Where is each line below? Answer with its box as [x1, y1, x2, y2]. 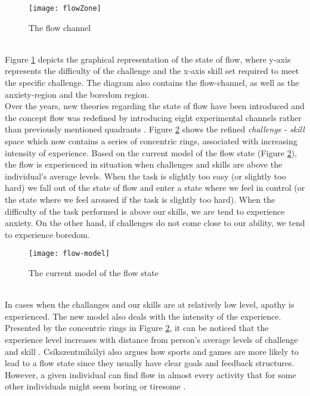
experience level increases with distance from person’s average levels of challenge [5, 333, 298, 345]
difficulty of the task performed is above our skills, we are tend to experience [5, 205, 285, 217]
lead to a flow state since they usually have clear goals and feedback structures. [5, 357, 294, 369]
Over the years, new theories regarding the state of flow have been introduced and [5, 100, 305, 112]
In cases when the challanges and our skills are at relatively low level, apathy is [5, 298, 294, 311]
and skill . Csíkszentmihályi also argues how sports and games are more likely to [5, 345, 299, 357]
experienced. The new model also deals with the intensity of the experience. [5, 310, 281, 322]
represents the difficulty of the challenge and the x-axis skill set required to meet [5, 64, 299, 77]
